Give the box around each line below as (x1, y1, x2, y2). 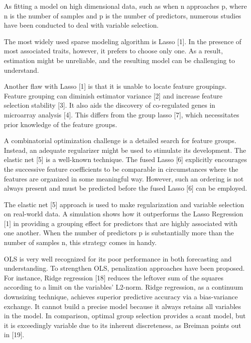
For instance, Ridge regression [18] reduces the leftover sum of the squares (4, 272, 224, 282)
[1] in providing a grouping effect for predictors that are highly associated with (4, 218, 237, 228)
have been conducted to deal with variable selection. (4, 20, 159, 30)
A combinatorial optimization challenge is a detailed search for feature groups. (4, 135, 236, 146)
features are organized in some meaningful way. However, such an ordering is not (4, 173, 244, 183)
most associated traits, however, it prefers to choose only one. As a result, (4, 46, 223, 56)
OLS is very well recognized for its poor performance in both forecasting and (4, 253, 232, 263)
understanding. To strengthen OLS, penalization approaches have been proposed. (4, 263, 245, 273)
